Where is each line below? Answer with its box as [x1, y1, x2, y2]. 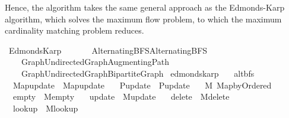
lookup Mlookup [12, 101, 78, 114]
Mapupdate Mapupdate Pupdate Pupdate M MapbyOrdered [12, 78, 272, 91]
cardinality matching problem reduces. [5, 24, 144, 37]
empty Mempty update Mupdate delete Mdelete [12, 90, 230, 103]
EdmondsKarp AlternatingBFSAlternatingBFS [8, 44, 208, 56]
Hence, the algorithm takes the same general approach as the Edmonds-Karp [5, 1, 285, 13]
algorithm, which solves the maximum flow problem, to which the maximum [5, 12, 282, 25]
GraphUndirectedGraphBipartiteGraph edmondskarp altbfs [21, 67, 255, 79]
